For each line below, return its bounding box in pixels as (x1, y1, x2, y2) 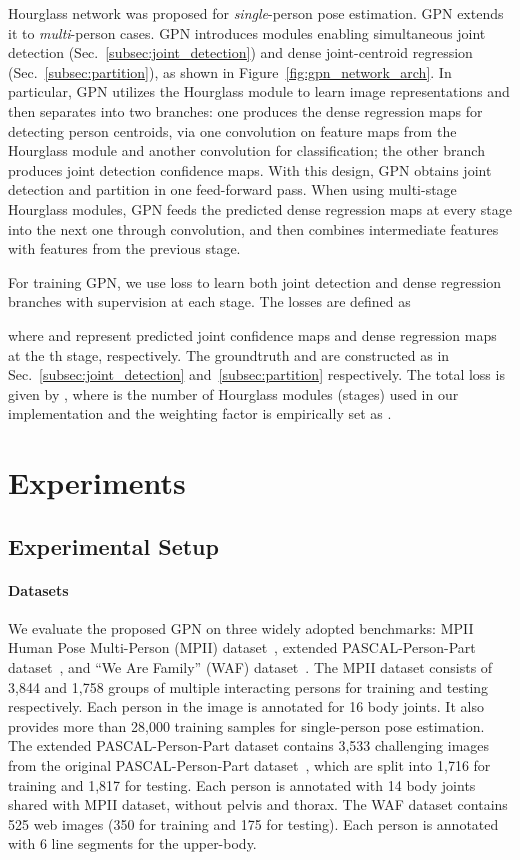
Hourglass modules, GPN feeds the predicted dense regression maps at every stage (8, 198, 512, 219)
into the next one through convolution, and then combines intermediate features (8, 218, 499, 239)
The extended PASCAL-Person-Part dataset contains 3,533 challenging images (8, 735, 490, 756)
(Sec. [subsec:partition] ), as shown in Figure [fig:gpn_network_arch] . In (8, 61, 452, 82)
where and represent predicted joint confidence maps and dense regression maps (8, 324, 497, 345)
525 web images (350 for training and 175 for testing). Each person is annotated (8, 813, 499, 834)
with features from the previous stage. (8, 238, 241, 259)
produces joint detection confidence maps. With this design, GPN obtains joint (8, 159, 492, 180)
